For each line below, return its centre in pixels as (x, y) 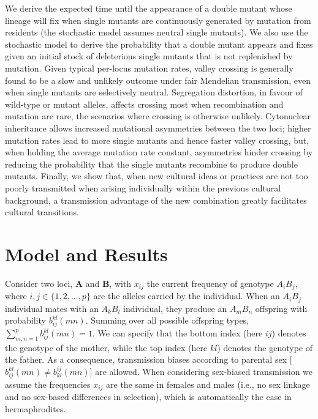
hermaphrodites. (36, 408)
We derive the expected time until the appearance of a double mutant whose (149, 8)
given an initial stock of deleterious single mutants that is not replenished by (149, 56)
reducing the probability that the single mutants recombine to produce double (151, 164)
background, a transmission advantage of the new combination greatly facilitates (156, 200)
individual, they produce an (175, 308)
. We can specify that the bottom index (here (177, 333)
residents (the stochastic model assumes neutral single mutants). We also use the (157, 32)
